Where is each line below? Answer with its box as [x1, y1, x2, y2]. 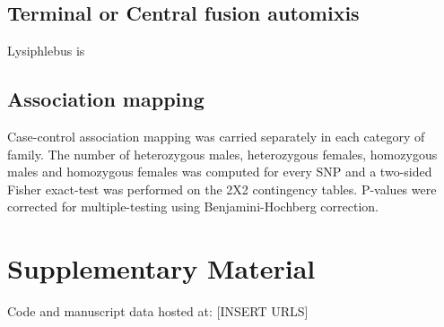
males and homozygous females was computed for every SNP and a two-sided [7, 162, 432, 181]
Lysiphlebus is [7, 41, 85, 60]
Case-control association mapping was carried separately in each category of [7, 127, 425, 145]
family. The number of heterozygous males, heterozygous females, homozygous [7, 144, 438, 163]
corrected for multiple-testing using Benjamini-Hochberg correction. [7, 197, 379, 216]
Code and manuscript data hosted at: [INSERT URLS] [7, 302, 309, 321]
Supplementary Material [7, 250, 316, 287]
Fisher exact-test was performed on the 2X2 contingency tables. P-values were [7, 179, 437, 198]
